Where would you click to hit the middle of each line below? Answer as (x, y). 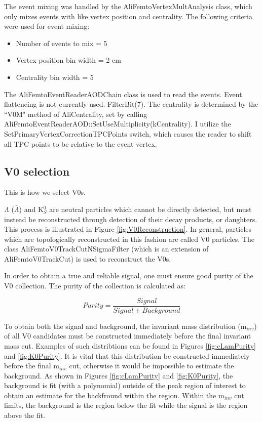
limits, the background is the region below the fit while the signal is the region (126, 405)
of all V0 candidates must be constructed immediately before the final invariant (128, 336)
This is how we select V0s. (45, 192)
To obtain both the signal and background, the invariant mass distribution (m (125, 326)
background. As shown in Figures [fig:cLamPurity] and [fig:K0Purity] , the (119, 375)
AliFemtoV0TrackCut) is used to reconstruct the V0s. (88, 258)
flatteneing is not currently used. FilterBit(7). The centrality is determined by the (131, 104)
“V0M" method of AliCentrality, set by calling (76, 114)
